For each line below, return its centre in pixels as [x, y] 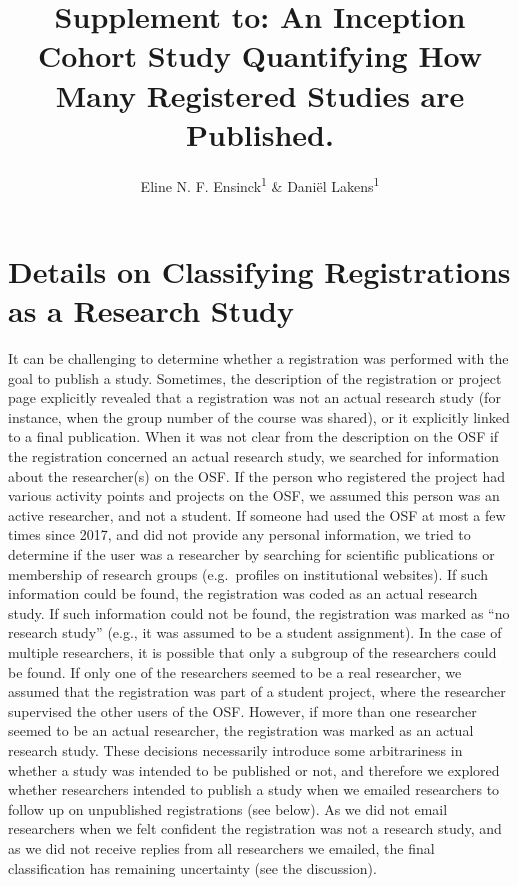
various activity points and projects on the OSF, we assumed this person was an [254, 495]
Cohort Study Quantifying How [260, 55]
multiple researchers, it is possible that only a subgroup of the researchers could [252, 651]
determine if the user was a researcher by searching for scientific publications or [251, 554]
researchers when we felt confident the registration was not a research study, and [255, 828]
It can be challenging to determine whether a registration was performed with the [258, 358]
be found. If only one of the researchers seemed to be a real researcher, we [235, 671]
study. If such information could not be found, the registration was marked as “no [259, 612]
